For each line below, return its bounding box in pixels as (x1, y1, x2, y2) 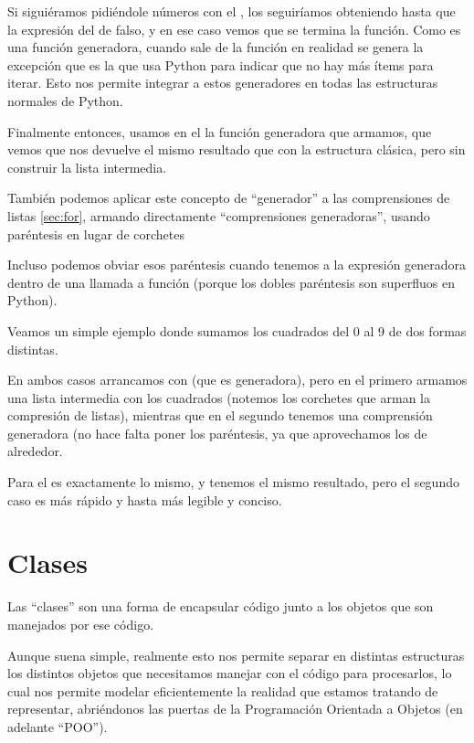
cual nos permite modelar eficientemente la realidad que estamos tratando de (7, 681, 438, 700)
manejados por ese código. (7, 614, 154, 633)
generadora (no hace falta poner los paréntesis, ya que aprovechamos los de (7, 423, 427, 442)
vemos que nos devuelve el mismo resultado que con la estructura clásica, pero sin (7, 140, 466, 159)
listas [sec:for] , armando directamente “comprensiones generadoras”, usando (7, 206, 430, 225)
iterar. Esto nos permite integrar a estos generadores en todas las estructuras (7, 73, 438, 92)
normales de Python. (7, 90, 123, 110)
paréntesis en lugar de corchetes (7, 224, 184, 243)
